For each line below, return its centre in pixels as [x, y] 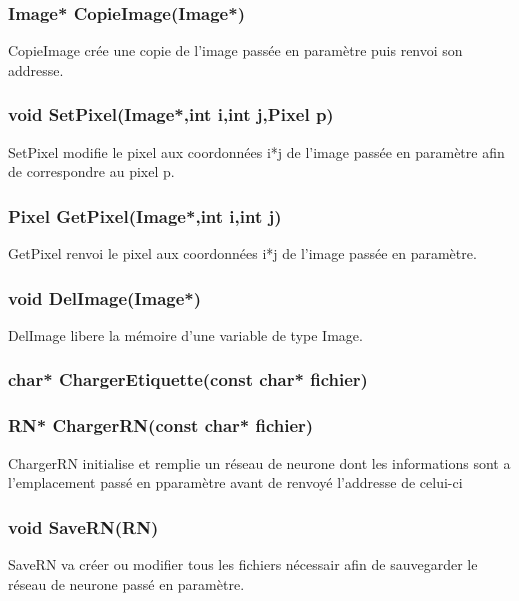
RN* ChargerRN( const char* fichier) [161, 425]
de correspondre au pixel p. [91, 171]
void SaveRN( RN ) [83, 526]
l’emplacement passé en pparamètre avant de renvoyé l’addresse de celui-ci [235, 482]
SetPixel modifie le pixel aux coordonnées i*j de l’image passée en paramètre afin [256, 151]
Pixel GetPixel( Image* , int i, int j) [145, 215]
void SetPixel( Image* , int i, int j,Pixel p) [171, 114]
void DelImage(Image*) [105, 297]
